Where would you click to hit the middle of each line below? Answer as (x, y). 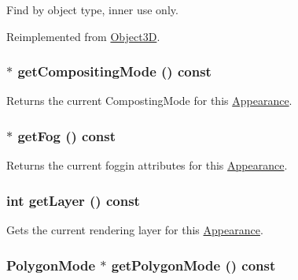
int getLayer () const (73, 200)
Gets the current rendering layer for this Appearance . (135, 230)
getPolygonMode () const (193, 265)
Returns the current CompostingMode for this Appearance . (149, 101)
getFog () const (66, 135)
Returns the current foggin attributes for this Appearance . (147, 165)
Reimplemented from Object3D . (83, 36)
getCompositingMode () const (114, 71)
